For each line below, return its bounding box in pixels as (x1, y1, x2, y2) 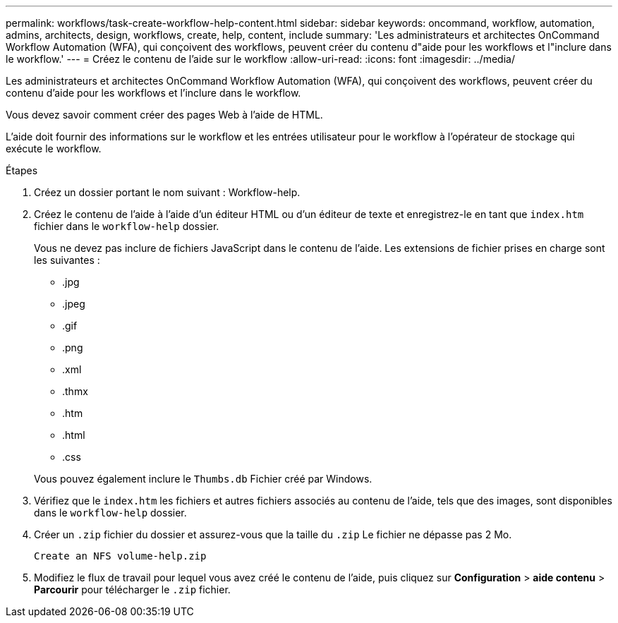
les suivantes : (34, 254, 100, 266)
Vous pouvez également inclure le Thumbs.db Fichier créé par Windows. (34, 473, 372, 485)
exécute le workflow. (6, 143, 102, 155)
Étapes (6, 164, 38, 176)
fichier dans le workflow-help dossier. (34, 220, 219, 232)
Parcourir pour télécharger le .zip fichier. (34, 583, 231, 595)
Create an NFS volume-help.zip (34, 550, 207, 562)
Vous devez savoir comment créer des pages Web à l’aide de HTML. (6, 109, 323, 121)
